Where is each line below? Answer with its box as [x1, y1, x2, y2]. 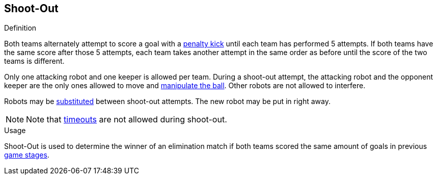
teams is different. [4, 57, 65, 66]
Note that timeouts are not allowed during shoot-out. [26, 114, 227, 125]
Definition [4, 23, 37, 33]
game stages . [4, 150, 49, 160]
